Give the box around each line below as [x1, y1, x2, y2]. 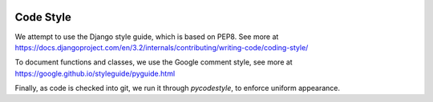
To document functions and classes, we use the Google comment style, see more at [14, 57, 293, 67]
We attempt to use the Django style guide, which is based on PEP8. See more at [14, 32, 279, 41]
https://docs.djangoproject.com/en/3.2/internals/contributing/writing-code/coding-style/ [14, 42, 309, 52]
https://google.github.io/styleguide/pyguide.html [14, 69, 176, 78]
